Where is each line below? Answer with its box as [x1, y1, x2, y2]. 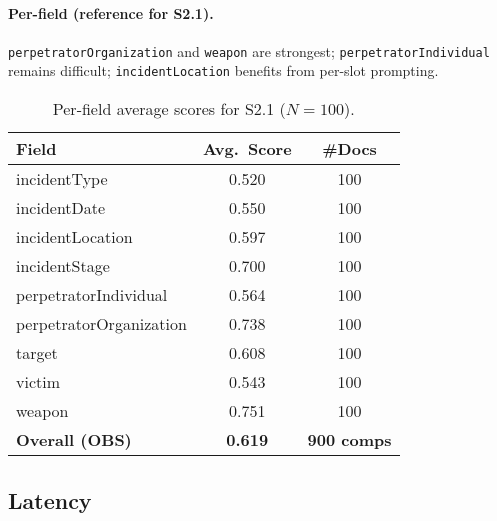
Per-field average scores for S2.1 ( [52, 97, 286, 121]
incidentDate [16, 196, 106, 220]
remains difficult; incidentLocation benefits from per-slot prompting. [8, 60, 439, 81]
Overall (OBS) [16, 428, 132, 452]
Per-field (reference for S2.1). [8, 2, 214, 23]
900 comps [307, 428, 392, 452]
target [16, 341, 58, 365]
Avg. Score [202, 137, 292, 161]
